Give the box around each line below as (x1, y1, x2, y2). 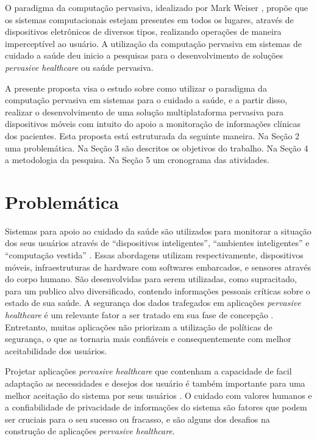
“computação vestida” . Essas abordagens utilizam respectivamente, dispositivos (5, 249, 304, 261)
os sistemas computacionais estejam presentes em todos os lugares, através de (5, 13, 294, 26)
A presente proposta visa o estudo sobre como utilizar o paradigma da (5, 81, 267, 94)
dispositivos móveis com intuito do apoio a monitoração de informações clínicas (5, 117, 301, 130)
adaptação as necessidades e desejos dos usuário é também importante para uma (5, 376, 305, 389)
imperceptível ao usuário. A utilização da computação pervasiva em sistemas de (5, 37, 302, 49)
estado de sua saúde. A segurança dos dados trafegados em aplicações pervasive (5, 296, 301, 309)
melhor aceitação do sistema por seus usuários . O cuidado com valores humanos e (5, 388, 312, 401)
